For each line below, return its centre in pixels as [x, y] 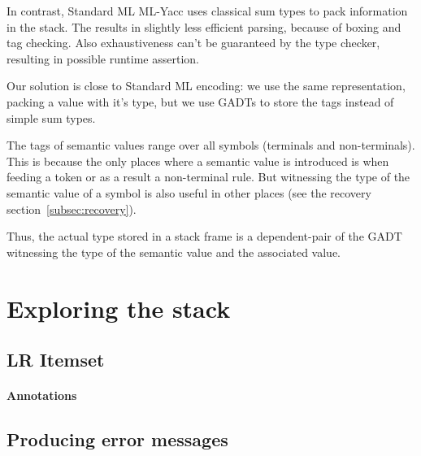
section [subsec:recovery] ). [72, 208]
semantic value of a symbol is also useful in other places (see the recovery [189, 192]
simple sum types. [51, 117]
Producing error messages [117, 439]
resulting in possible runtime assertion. [103, 58]
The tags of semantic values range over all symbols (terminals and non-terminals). [211, 145]
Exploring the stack [119, 308]
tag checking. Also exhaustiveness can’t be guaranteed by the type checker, [193, 43]
